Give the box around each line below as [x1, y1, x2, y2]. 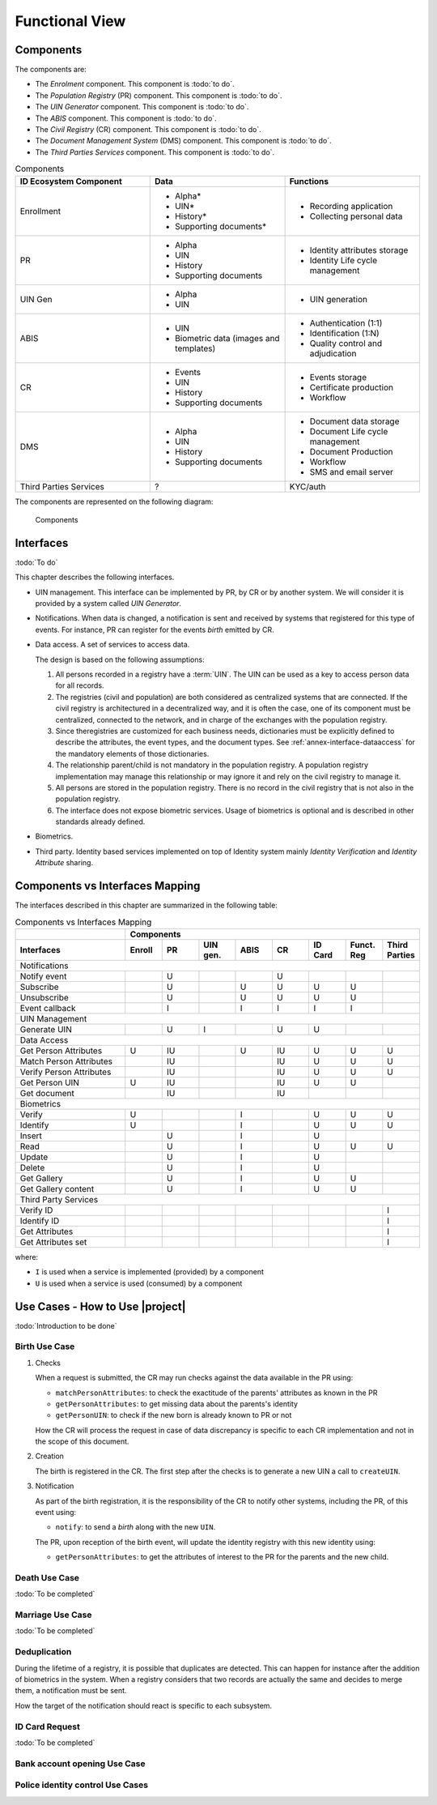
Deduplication [15, 1646, 72, 1658]
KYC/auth [289, 480, 327, 492]
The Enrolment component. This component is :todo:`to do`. [35, 79, 235, 89]
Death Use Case [15, 1572, 80, 1583]
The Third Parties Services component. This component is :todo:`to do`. [35, 147, 275, 157]
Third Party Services [19, 1193, 99, 1205]
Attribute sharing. [35, 858, 93, 868]
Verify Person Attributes [19, 1066, 112, 1077]
